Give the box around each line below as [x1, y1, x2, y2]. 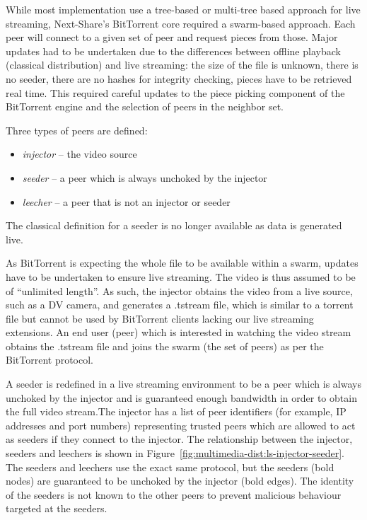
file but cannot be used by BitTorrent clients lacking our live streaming [6, 311, 314, 325]
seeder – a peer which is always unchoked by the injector [22, 170, 267, 185]
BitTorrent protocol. [6, 352, 93, 367]
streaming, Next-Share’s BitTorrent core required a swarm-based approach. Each [6, 16, 356, 30]
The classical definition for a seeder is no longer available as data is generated [6, 218, 342, 233]
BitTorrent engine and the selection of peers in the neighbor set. [6, 99, 284, 114]
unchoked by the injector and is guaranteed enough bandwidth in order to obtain [6, 390, 357, 405]
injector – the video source [22, 146, 137, 161]
